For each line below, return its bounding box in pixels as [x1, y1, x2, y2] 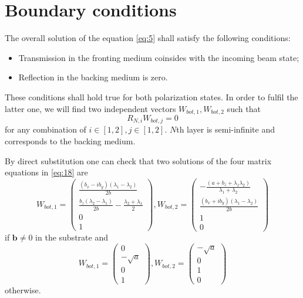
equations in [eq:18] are [5, 166, 88, 178]
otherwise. [5, 283, 41, 296]
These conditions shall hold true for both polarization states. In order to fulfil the [5, 90, 298, 103]
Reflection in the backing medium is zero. [18, 71, 168, 83]
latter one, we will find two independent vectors [5, 102, 176, 114]
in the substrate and [35, 231, 108, 243]
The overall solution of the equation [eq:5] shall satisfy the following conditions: [5, 32, 291, 44]
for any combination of [5, 123, 86, 136]
